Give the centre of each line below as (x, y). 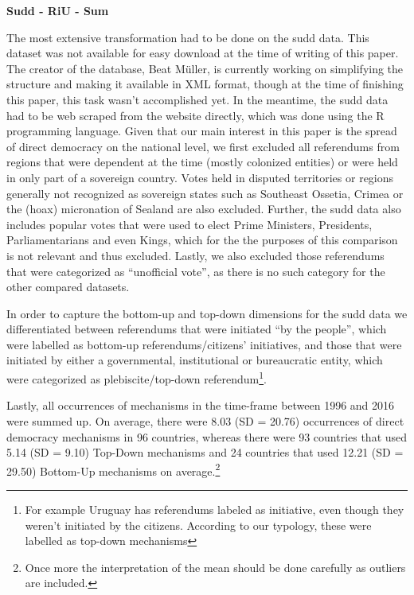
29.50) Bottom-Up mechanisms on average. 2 (113, 469)
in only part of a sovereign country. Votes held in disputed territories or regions (200, 177)
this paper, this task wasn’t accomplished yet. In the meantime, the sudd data (197, 99)
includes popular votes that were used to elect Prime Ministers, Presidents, (189, 224)
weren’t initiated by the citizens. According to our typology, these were (198, 525)
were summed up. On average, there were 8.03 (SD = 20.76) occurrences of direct (205, 420)
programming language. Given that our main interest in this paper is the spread (202, 131)
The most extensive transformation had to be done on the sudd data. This (188, 37)
